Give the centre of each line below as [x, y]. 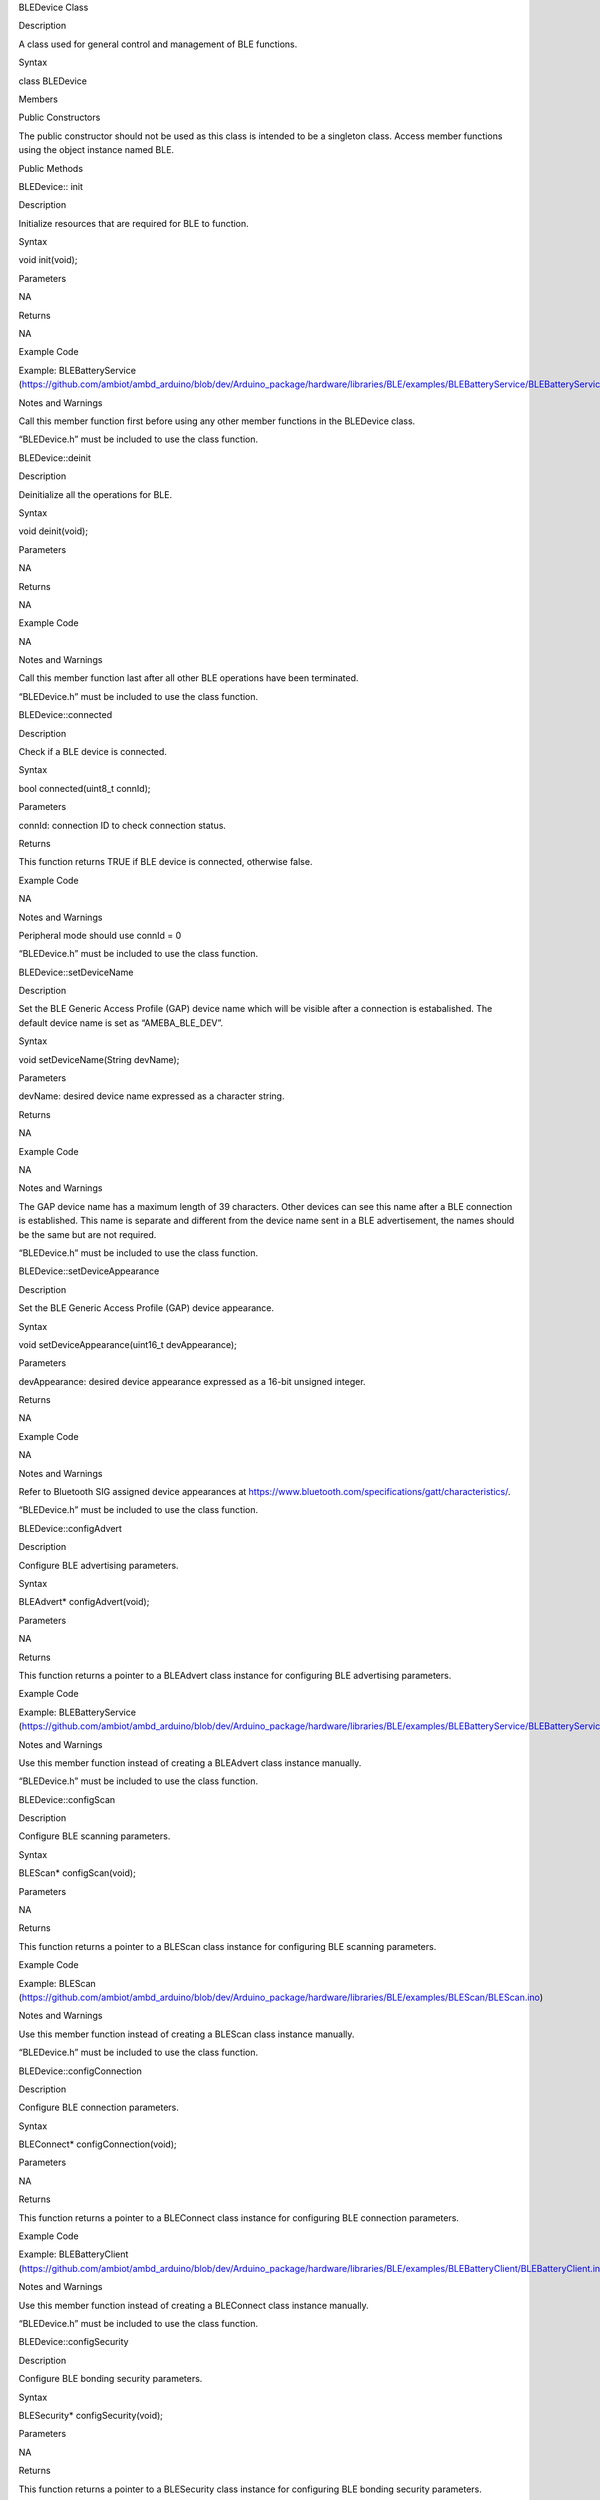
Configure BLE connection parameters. [98, 2107]
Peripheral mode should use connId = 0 [100, 935]
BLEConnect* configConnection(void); [97, 2144]
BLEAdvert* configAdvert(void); [84, 1602]
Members [38, 99]
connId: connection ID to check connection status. [122, 825]
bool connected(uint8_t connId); [84, 788]
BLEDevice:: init [51, 186]
